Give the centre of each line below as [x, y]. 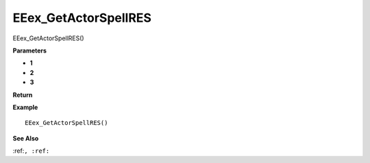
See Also [26, 138]
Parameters [30, 50]
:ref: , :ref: [31, 151]
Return [23, 95]
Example [25, 107]
